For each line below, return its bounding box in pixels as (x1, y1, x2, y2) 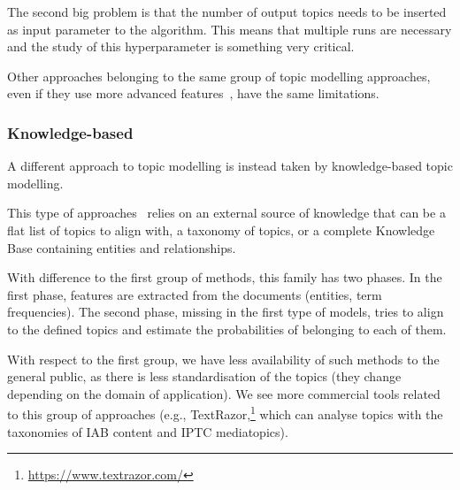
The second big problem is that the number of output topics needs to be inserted (7, 3, 447, 20)
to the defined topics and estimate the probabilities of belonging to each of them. (7, 319, 447, 338)
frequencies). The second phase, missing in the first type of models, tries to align (7, 302, 444, 321)
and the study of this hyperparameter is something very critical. (7, 37, 355, 56)
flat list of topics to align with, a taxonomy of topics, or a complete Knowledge (7, 220, 435, 239)
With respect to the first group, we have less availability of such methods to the (7, 349, 440, 368)
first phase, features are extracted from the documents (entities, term (7, 285, 382, 303)
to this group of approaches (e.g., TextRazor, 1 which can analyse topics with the (7, 402, 443, 423)
